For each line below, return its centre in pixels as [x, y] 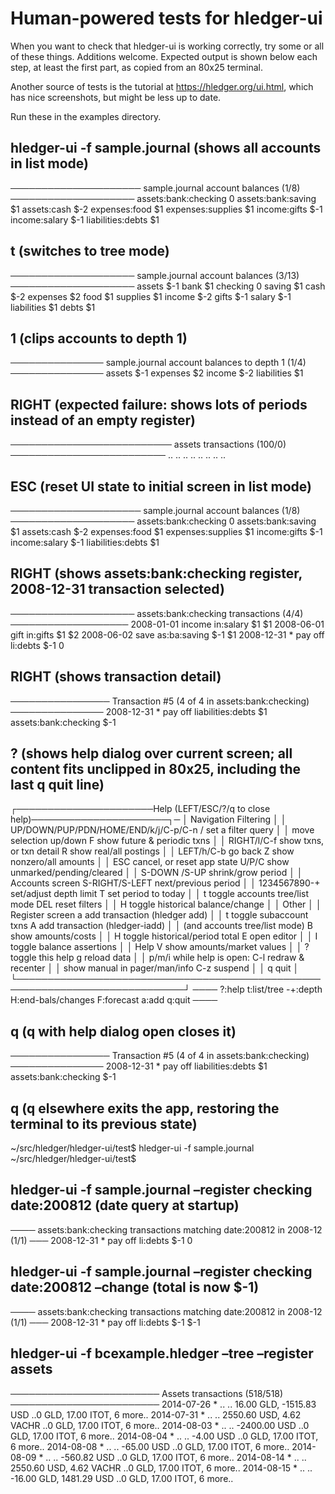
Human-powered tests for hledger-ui [166, 18]
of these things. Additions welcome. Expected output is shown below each [164, 56]
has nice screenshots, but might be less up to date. [116, 97]
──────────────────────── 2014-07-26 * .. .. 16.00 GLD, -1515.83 [163, 1404]
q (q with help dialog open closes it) [123, 1031]
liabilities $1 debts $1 [53, 307]
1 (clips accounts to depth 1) [99, 338]
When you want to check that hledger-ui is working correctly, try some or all [167, 46]
